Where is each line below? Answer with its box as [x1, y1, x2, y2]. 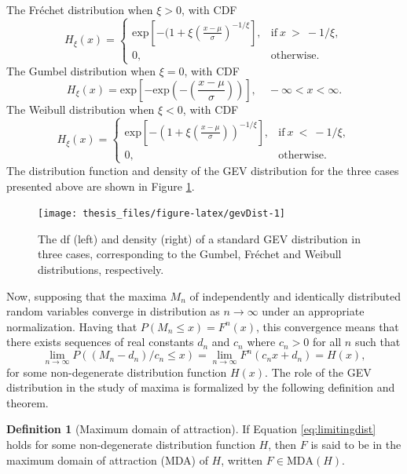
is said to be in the [310, 436, 401, 452]
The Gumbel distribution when [6, 63, 156, 79]
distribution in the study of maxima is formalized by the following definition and [6, 379, 395, 396]
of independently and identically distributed [189, 287, 401, 304]
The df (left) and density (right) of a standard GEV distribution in [38, 230, 361, 246]
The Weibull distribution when [6, 100, 155, 117]
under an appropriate [262, 303, 365, 319]
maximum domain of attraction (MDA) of [6, 451, 208, 468]
